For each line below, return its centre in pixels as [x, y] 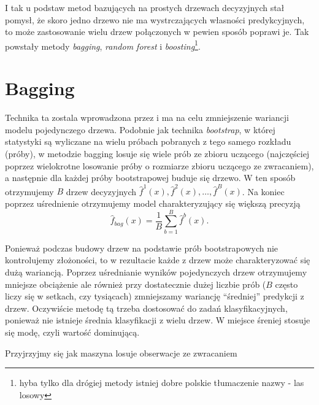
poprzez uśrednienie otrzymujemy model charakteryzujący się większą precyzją [153, 203]
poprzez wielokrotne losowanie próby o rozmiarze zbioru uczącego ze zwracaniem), [159, 165]
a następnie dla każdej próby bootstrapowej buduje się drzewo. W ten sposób [150, 178]
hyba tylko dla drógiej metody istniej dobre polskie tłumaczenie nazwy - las [162, 383]
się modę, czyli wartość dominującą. [72, 332]
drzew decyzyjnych [101, 191]
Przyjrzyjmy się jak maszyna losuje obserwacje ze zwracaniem [121, 353]
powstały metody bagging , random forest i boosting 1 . [103, 45]
